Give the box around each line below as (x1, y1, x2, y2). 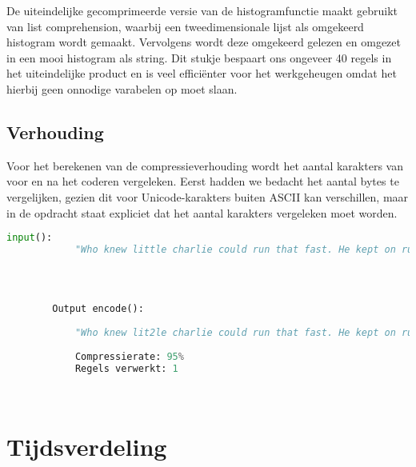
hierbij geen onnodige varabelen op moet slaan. (6, 80, 238, 97)
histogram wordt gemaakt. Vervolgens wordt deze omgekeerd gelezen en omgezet (6, 34, 401, 50)
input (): (6, 232, 53, 244)
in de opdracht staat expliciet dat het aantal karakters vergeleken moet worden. (6, 204, 398, 221)
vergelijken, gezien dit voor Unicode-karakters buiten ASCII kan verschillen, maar (6, 188, 409, 205)
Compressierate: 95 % (74, 350, 184, 362)
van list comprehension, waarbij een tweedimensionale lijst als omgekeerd (6, 18, 364, 34)
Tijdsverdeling (6, 430, 167, 463)
